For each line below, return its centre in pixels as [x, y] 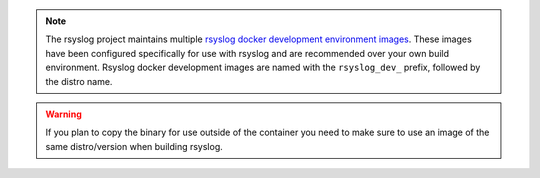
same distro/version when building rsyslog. [134, 146]
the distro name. [79, 81]
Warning [63, 114]
